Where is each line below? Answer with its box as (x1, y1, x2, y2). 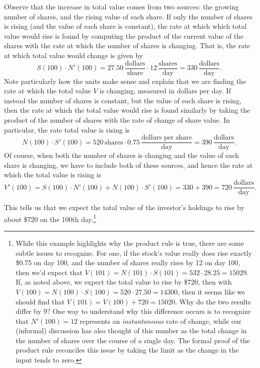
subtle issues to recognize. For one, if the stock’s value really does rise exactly (15, 247, 252, 258)
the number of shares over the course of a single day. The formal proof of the (15, 335, 250, 345)
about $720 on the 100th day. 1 (4, 212, 96, 224)
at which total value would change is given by (4, 50, 143, 60)
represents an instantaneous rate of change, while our (80, 315, 242, 326)
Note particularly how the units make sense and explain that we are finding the (4, 75, 246, 86)
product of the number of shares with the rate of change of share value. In (4, 115, 230, 125)
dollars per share (141, 134, 192, 142)
